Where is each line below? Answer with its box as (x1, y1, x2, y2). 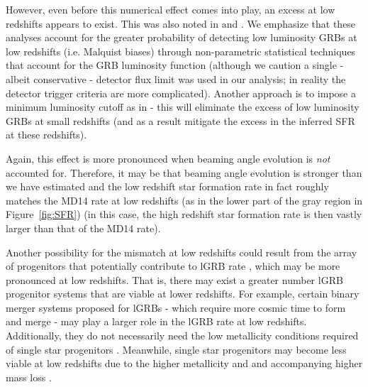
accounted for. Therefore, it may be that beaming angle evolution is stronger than (6, 165, 362, 180)
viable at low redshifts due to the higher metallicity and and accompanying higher (6, 356, 363, 371)
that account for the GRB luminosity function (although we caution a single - (6, 58, 344, 72)
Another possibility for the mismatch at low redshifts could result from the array (6, 244, 357, 259)
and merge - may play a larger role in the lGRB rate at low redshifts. (6, 314, 307, 329)
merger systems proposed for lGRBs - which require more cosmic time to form (6, 300, 346, 315)
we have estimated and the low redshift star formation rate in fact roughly (6, 179, 329, 194)
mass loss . (6, 369, 52, 384)
